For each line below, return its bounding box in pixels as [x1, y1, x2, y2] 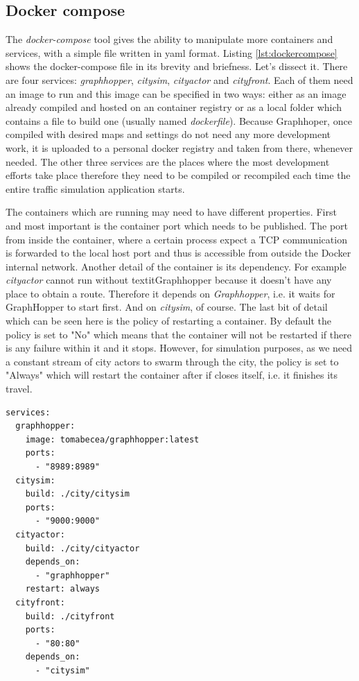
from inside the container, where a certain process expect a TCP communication [6, 232, 347, 246]
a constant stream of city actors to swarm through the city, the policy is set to [6, 354, 339, 368]
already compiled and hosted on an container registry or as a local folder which [6, 100, 342, 114]
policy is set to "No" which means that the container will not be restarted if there [6, 327, 351, 341]
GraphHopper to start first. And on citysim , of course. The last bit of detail [6, 300, 328, 314]
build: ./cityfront [25, 611, 115, 621]
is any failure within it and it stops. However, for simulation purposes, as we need [6, 340, 353, 355]
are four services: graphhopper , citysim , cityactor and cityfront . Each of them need [6, 72, 353, 87]
